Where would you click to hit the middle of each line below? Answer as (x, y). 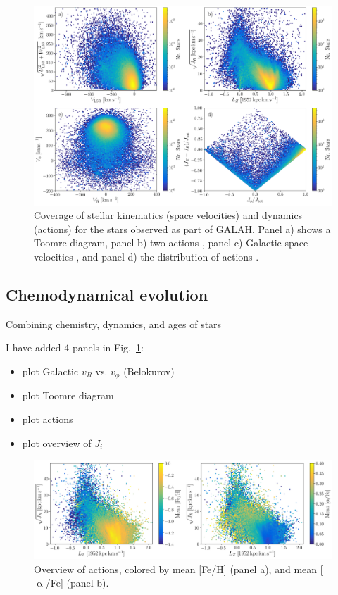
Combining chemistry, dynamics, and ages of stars (114, 324)
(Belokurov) (149, 371)
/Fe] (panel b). (77, 583)
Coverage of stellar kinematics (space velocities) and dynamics (168, 215)
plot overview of (57, 443)
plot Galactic (50, 371)
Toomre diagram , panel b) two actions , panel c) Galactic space (171, 243)
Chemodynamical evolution (107, 294)
